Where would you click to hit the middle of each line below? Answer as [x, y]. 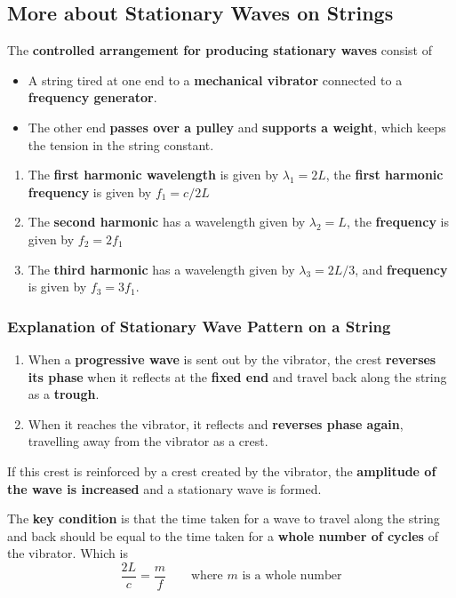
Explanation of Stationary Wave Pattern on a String [199, 326]
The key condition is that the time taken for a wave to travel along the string [224, 518]
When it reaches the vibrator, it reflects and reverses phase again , [216, 423]
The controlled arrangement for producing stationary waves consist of [220, 50]
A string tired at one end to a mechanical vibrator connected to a [215, 80]
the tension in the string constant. [121, 144]
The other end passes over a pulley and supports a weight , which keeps [237, 127]
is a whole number [292, 576]
